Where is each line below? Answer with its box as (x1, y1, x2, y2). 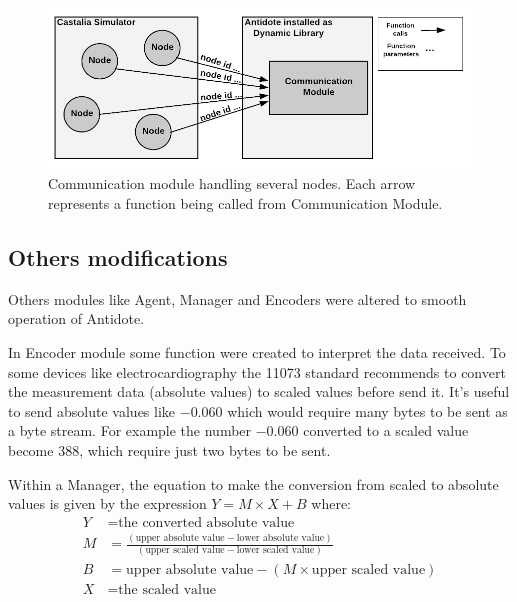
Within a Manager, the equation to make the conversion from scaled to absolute (8, 473, 499, 494)
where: (311, 493, 352, 514)
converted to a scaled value (303, 420, 469, 441)
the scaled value (118, 582, 216, 597)
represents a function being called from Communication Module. (48, 193, 443, 214)
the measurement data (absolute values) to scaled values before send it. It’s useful (8, 381, 510, 402)
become (8, 440, 54, 461)
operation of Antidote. (8, 308, 145, 329)
